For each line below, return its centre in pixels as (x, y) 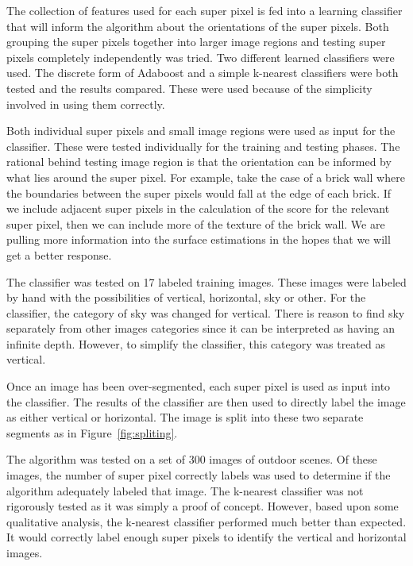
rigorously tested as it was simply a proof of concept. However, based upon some (203, 506)
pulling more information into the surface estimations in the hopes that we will (199, 239)
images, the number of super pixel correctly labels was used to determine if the (199, 475)
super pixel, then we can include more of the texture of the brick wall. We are (196, 223)
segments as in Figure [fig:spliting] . (92, 432)
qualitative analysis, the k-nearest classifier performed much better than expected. (206, 521)
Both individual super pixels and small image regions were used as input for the (201, 131)
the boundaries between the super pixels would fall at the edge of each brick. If (199, 193)
